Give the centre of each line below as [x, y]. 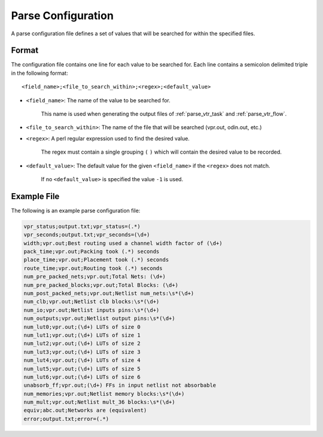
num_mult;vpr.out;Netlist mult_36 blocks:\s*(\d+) [100, 402]
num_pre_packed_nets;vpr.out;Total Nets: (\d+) [95, 277]
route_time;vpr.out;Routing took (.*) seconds [93, 268]
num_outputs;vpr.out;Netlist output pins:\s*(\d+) [100, 319]
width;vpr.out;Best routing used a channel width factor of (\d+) [123, 243]
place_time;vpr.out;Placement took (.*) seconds [96, 260]
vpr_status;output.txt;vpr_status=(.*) [82, 226]
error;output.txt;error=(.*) [66, 419]
